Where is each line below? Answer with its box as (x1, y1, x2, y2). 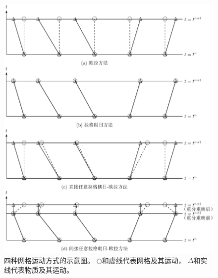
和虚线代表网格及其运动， (102, 255, 185, 265)
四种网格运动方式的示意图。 (4, 255, 94, 265)
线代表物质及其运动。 (4, 265, 73, 275)
